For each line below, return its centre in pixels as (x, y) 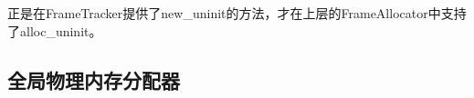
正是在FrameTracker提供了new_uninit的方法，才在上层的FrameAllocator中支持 (237, 13)
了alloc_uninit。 (55, 30)
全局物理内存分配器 (94, 79)
